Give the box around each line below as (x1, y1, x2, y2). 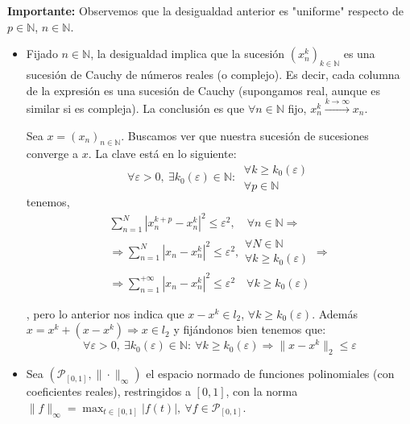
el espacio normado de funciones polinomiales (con (146, 365, 395, 382)
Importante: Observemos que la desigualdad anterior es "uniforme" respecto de (7, 2, 404, 19)
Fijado (26, 45, 58, 62)
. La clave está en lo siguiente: (88, 145, 237, 162)
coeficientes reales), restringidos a (26, 383, 191, 400)
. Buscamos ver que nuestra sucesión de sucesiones (121, 127, 369, 143)
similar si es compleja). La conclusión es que (26, 99, 245, 116)
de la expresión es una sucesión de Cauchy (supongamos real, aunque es (26, 81, 381, 98)
